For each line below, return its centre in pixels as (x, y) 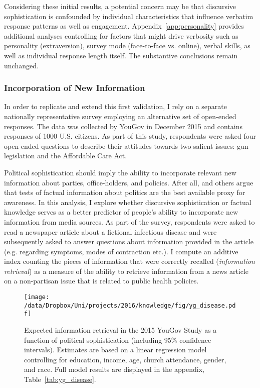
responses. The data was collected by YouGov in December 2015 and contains (123, 126)
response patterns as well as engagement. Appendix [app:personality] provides (124, 26)
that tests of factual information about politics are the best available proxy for (125, 192)
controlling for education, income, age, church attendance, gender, (125, 359)
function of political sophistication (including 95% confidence (118, 339)
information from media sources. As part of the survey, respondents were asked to (129, 221)
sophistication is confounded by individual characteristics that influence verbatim (129, 16)
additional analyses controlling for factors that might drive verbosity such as (121, 35)
